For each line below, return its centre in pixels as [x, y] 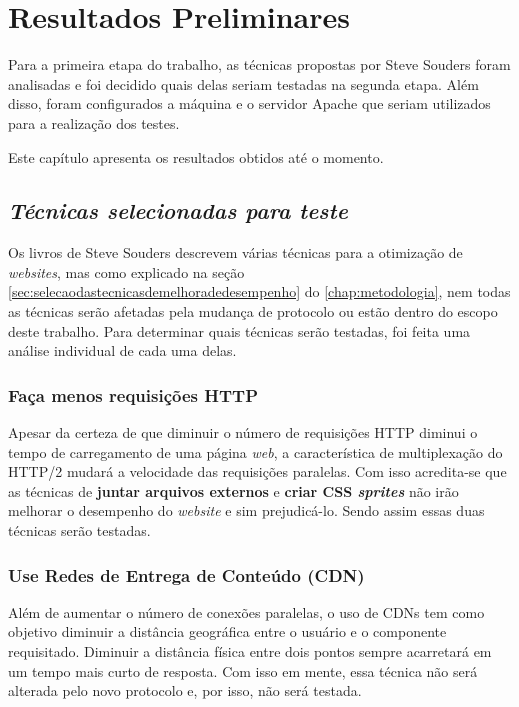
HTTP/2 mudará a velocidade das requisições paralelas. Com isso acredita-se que [257, 471]
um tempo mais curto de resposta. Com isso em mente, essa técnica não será [243, 670]
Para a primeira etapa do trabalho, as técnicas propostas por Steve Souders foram [259, 64]
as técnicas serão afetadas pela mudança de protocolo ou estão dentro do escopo [253, 311]
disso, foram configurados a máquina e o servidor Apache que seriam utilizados [249, 103]
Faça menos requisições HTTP [133, 394]
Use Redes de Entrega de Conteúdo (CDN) [186, 574]
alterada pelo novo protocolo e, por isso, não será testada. [185, 690]
